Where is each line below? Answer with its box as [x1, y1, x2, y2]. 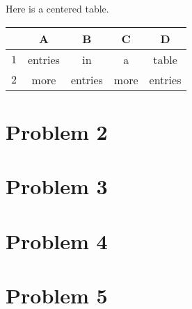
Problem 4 [6, 226, 108, 255]
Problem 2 [6, 117, 108, 145]
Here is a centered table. [6, 1, 109, 15]
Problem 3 [6, 172, 108, 200]
